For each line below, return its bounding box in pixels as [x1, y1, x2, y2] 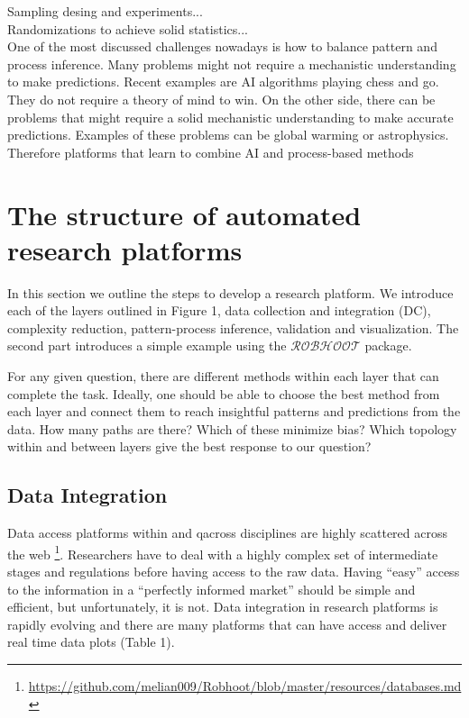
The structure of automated [7, 195, 362, 232]
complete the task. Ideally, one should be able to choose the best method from [7, 384, 440, 403]
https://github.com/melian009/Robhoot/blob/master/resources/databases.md [28, 677, 462, 695]
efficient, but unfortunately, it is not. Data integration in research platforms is [7, 597, 438, 616]
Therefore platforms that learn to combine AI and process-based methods [7, 142, 414, 161]
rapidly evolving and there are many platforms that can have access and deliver [7, 614, 447, 633]
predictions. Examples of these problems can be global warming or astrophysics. [7, 125, 449, 144]
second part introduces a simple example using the [7, 336, 287, 355]
